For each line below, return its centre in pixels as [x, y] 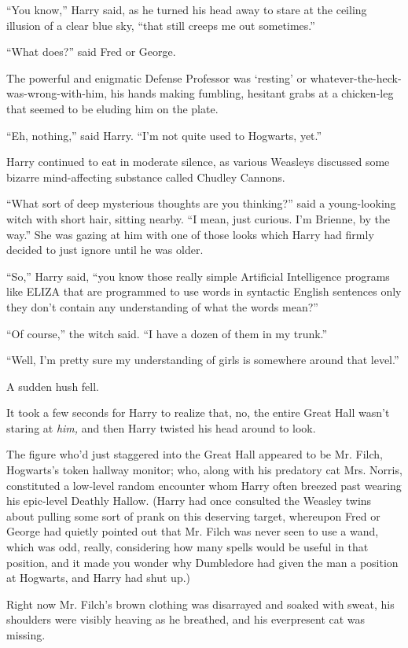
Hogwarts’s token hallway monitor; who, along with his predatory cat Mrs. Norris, [204, 470]
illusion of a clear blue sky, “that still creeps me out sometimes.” [161, 25]
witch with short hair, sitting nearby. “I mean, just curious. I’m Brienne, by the [198, 218]
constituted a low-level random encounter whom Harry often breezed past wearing [204, 485]
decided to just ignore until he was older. [105, 250]
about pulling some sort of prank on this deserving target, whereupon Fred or [193, 515]
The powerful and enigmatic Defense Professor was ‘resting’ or [157, 77]
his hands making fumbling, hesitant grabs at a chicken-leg [252, 93]
